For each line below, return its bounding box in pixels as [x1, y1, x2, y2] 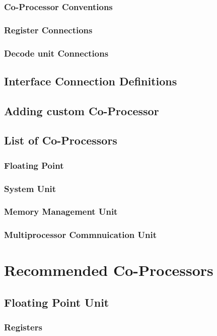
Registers [4, 321, 42, 333]
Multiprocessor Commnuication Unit [4, 228, 157, 241]
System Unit [4, 182, 56, 195]
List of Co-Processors [4, 132, 117, 148]
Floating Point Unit [4, 295, 109, 310]
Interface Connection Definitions [4, 73, 177, 88]
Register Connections [4, 23, 93, 36]
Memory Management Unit [4, 205, 118, 218]
